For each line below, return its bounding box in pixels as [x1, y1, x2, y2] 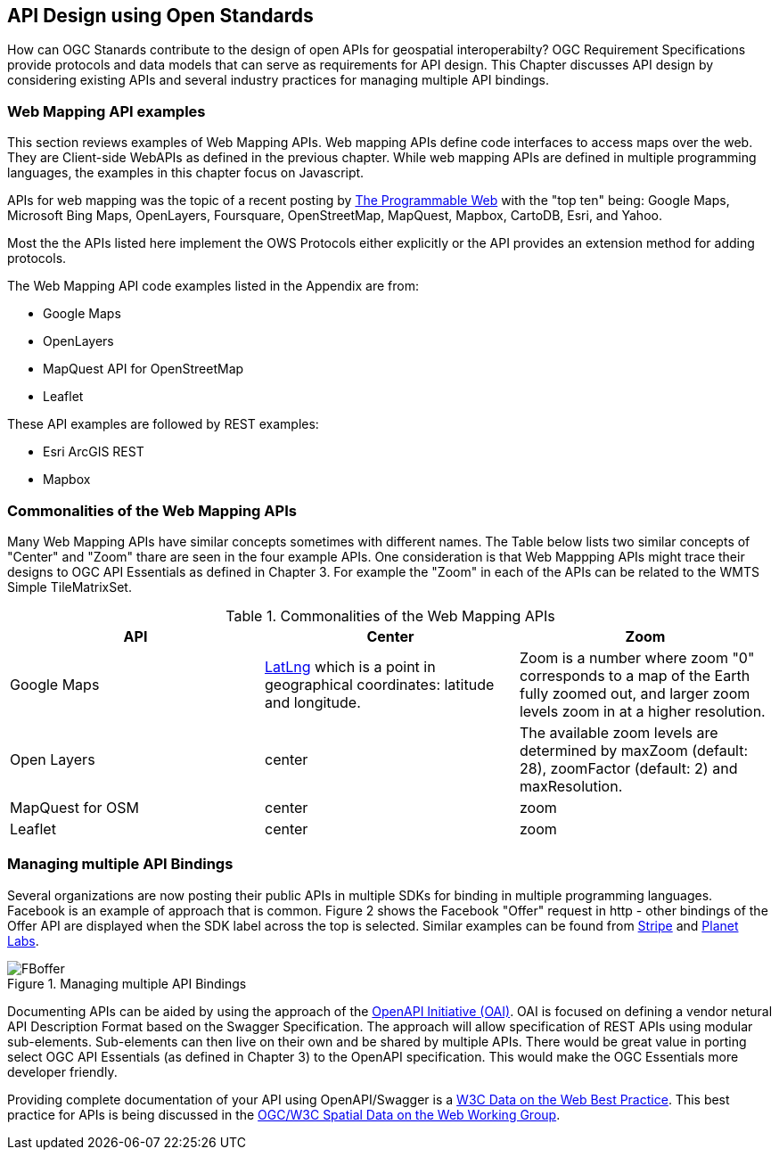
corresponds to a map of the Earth [519, 666, 750, 685]
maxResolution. [519, 776, 623, 795]
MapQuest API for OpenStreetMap [43, 361, 244, 377]
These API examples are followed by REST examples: [7, 416, 319, 432]
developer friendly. [7, 1063, 118, 1079]
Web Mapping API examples [7, 102, 206, 120]
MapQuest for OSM [10, 798, 139, 816]
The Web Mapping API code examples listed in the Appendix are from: [7, 278, 419, 294]
